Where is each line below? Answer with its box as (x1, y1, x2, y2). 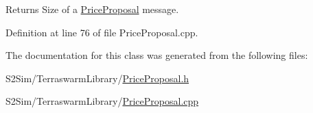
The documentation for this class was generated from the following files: (5, 48, 308, 62)
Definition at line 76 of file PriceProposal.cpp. (5, 25, 198, 39)
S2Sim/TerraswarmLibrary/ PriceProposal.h (5, 71, 189, 85)
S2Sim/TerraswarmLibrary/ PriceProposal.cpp (5, 94, 199, 108)
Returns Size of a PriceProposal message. (5, 2, 179, 16)
